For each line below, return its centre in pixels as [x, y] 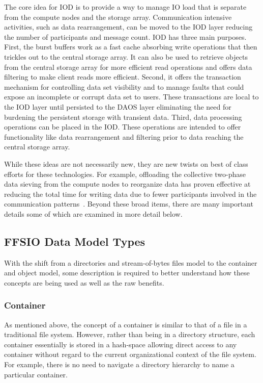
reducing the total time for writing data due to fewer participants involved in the [130, 194]
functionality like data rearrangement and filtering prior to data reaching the [124, 136]
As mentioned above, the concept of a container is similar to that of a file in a [126, 324]
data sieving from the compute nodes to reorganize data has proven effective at [127, 184]
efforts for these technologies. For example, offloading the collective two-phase [125, 174]
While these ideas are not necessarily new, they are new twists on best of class [126, 163]
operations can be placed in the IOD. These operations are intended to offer [123, 127]
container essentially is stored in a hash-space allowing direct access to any [121, 344]
